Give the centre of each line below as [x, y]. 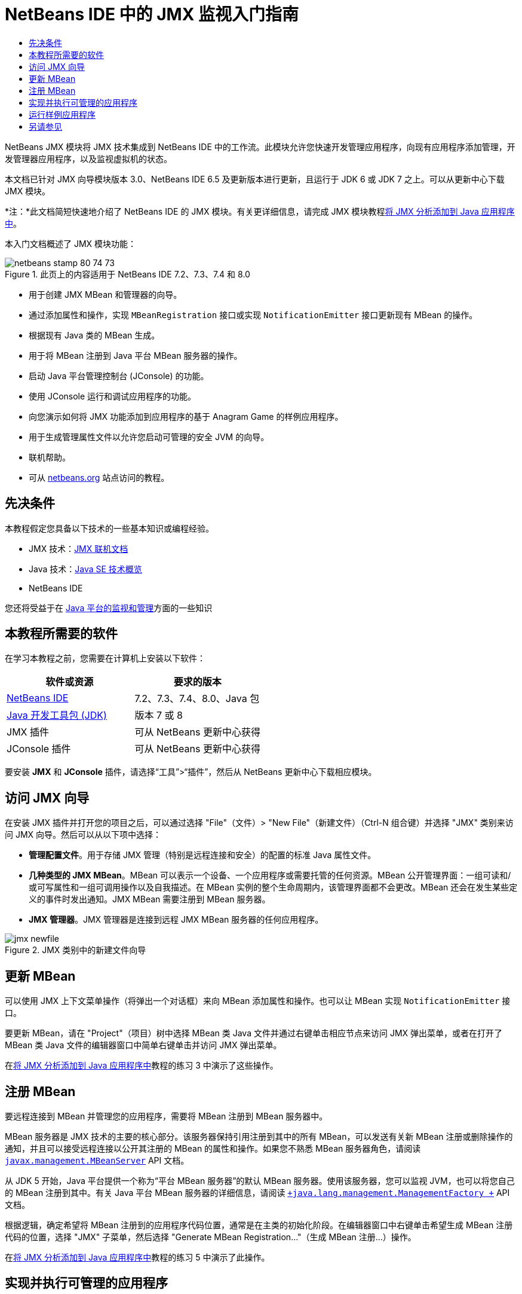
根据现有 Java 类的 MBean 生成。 [94, 335]
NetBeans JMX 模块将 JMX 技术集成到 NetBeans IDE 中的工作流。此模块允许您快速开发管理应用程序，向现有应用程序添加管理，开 [260, 147]
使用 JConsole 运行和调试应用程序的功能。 [113, 396]
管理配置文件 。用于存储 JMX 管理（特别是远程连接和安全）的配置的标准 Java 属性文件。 [202, 855]
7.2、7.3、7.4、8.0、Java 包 [197, 699]
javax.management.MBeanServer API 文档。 [97, 1160]
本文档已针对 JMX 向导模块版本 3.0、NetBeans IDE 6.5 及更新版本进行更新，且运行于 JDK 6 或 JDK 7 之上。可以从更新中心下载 [255, 179]
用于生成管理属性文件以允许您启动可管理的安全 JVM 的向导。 [149, 437]
